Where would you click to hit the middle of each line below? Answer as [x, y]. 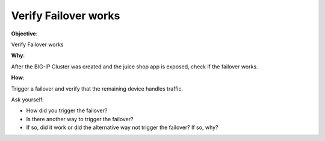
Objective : [24, 34]
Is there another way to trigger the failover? [80, 119]
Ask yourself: [28, 100]
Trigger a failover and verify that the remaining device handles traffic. [97, 88]
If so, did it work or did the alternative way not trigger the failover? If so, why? [122, 127]
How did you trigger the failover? [67, 110]
